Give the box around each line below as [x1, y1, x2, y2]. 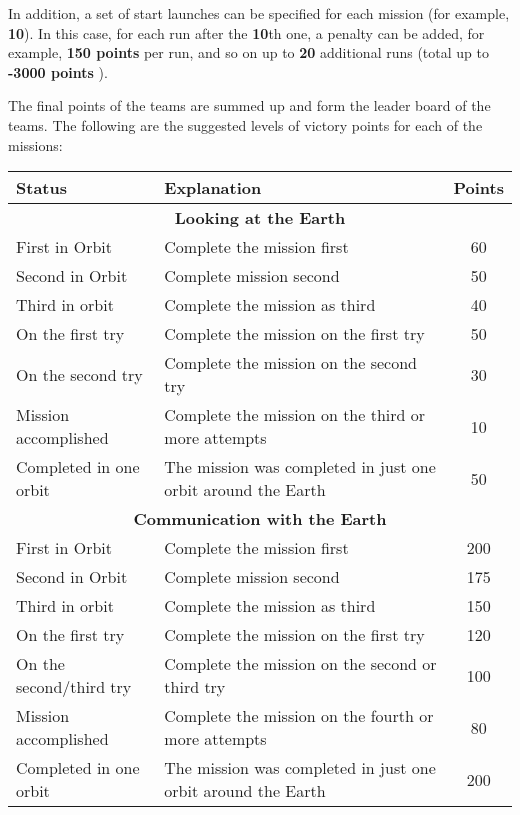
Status [16, 176, 67, 200]
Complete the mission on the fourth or [164, 704, 434, 728]
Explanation [164, 176, 262, 200]
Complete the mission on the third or [164, 403, 426, 427]
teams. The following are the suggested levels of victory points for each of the [8, 114, 483, 135]
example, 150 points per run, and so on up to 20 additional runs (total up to [8, 42, 489, 63]
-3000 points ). [8, 61, 108, 82]
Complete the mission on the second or [164, 652, 437, 676]
